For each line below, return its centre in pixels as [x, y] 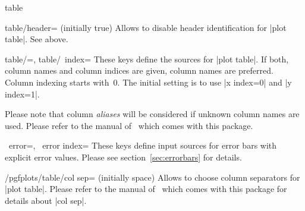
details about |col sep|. [46, 200]
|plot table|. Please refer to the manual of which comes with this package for [146, 189]
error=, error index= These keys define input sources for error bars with [143, 145]
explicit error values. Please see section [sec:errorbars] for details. [123, 157]
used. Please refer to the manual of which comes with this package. [129, 125]
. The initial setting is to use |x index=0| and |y [205, 82]
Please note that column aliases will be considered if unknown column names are [152, 114]
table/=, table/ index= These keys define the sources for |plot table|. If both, [147, 59]
